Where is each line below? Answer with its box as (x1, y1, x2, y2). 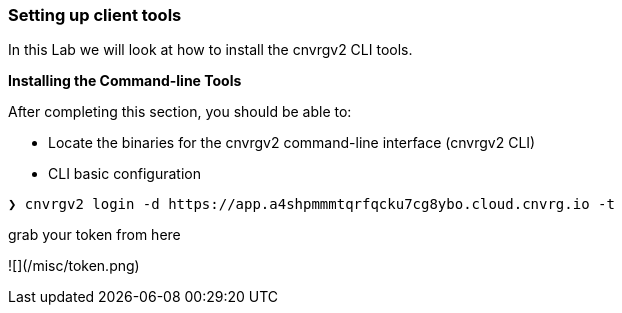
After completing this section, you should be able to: (8, 103, 352, 121)
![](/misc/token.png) (8, 257, 140, 275)
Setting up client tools (8, 5, 182, 25)
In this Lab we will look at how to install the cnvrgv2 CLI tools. (8, 41, 413, 59)
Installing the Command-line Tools (8, 72, 242, 90)
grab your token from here (8, 226, 181, 244)
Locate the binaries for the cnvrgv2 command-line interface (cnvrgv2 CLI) (48, 134, 536, 152)
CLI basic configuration (48, 165, 201, 183)
